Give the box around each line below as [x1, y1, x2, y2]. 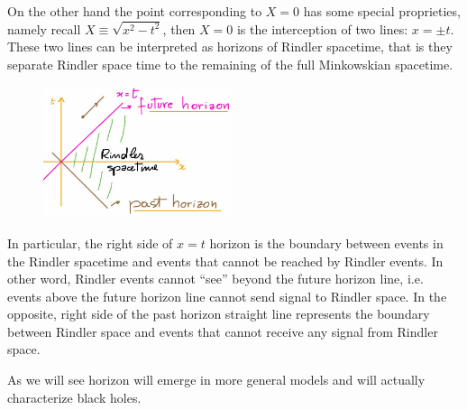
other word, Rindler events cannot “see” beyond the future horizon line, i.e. [7, 269, 424, 288]
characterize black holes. [7, 387, 142, 406]
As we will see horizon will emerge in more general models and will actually [7, 370, 426, 389]
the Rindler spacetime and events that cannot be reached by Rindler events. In [7, 251, 444, 270]
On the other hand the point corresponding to [7, 2, 262, 20]
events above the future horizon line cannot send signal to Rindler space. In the [7, 286, 447, 305]
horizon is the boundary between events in [209, 233, 444, 252]
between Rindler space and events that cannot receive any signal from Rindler [7, 321, 438, 340]
